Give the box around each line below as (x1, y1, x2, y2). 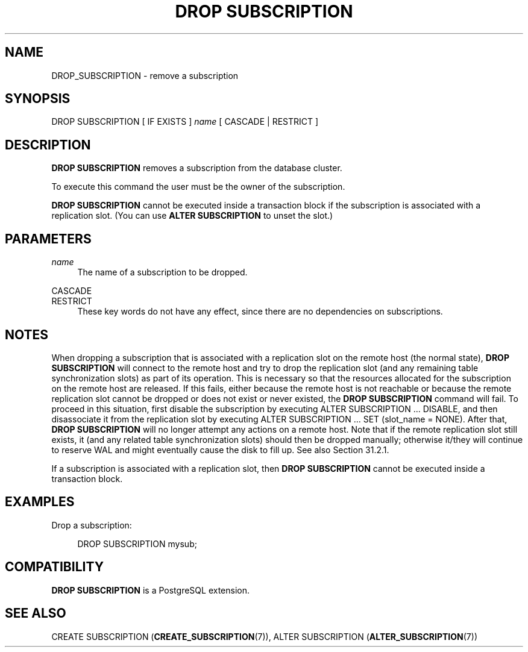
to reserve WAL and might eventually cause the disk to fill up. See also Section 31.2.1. (51, 444, 389, 455)
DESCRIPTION (5, 137, 91, 152)
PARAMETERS (5, 231, 92, 246)
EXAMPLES (5, 494, 75, 510)
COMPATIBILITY (5, 559, 104, 575)
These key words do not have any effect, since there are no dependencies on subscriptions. (77, 306, 443, 317)
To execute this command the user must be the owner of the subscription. (51, 181, 345, 192)
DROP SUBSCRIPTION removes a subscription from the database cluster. (51, 163, 342, 174)
